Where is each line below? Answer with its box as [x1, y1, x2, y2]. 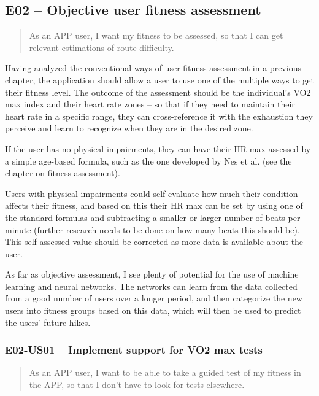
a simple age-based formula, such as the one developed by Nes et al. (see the [5, 154, 292, 167]
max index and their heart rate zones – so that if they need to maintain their [5, 98, 295, 111]
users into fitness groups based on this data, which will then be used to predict [5, 304, 301, 317]
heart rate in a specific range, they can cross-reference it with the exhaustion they [5, 109, 313, 122]
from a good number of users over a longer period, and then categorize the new [5, 292, 302, 305]
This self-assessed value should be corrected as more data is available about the [5, 235, 304, 248]
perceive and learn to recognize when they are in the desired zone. [5, 122, 253, 134]
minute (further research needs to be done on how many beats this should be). [5, 223, 300, 236]
